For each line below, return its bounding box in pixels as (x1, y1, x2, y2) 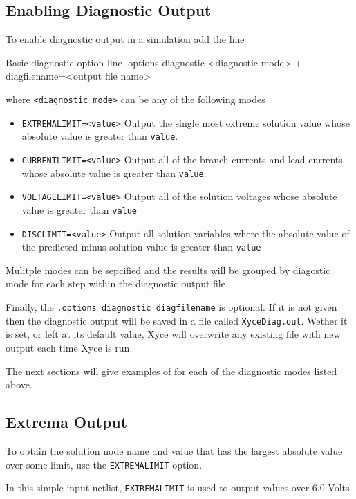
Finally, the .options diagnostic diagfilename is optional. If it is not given (6, 300, 337, 314)
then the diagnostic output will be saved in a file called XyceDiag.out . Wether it (6, 313, 348, 327)
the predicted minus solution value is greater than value (21, 239, 261, 254)
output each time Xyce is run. (6, 340, 133, 354)
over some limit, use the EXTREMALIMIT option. (6, 457, 203, 471)
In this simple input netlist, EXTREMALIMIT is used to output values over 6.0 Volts (6, 480, 350, 495)
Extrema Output (6, 411, 128, 433)
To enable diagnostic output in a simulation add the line (6, 32, 245, 46)
